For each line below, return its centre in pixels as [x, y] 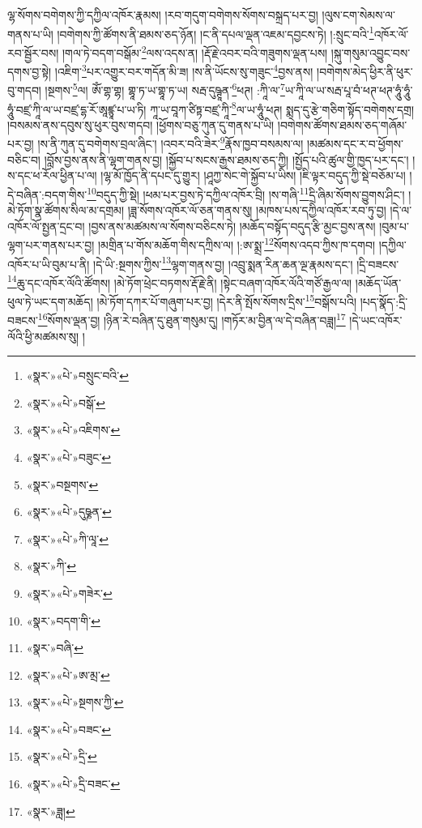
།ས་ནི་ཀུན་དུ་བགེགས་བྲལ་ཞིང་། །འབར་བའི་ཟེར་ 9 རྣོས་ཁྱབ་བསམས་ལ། [171, 143]
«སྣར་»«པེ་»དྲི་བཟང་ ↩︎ [73, 784]
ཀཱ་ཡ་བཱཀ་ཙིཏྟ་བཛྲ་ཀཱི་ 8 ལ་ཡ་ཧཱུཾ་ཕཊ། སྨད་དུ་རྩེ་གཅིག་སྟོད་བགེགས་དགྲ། [282, 108]
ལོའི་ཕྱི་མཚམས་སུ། [43, 336]
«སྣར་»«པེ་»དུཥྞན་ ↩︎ [69, 512]
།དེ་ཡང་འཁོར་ [376, 320]
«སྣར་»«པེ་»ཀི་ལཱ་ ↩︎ [67, 538]
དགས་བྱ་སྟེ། [30, 71]
